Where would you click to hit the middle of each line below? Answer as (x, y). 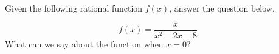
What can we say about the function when (84, 43)
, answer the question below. (222, 8)
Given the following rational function (74, 8)
